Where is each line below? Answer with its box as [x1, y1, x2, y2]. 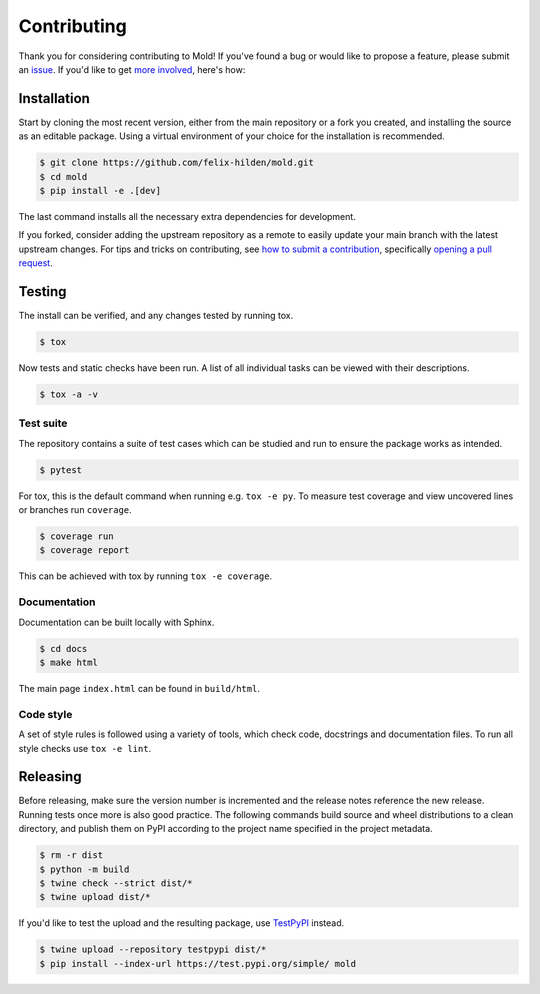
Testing [18, 283, 67, 300]
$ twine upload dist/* [39, 891, 151, 903]
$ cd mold [39, 171, 88, 182]
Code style [18, 707, 73, 721]
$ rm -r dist [39, 850, 104, 861]
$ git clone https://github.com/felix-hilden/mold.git [39, 157, 314, 169]
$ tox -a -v [39, 389, 99, 400]
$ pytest [39, 464, 83, 475]
